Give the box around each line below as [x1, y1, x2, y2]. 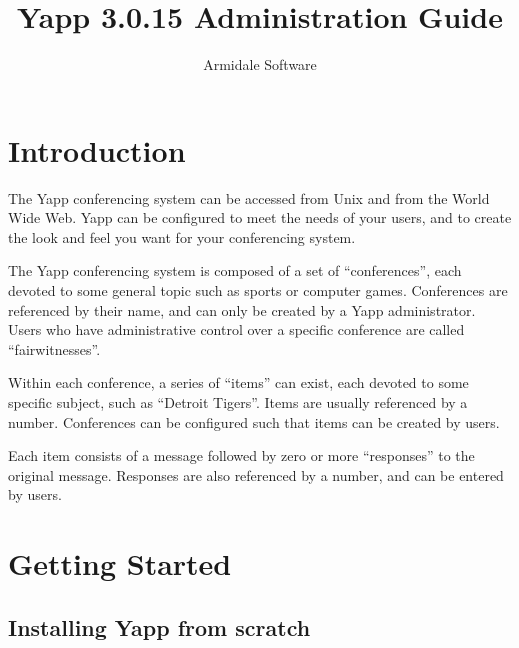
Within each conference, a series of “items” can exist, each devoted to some [8, 372, 469, 393]
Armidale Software [203, 54, 317, 75]
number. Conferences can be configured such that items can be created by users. [8, 411, 500, 432]
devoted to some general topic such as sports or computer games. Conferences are [8, 280, 508, 301]
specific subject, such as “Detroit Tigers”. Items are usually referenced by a [8, 392, 468, 412]
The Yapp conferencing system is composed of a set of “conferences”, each [8, 260, 462, 281]
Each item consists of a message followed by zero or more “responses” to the [8, 445, 475, 466]
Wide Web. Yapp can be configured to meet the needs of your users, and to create [8, 207, 512, 228]
